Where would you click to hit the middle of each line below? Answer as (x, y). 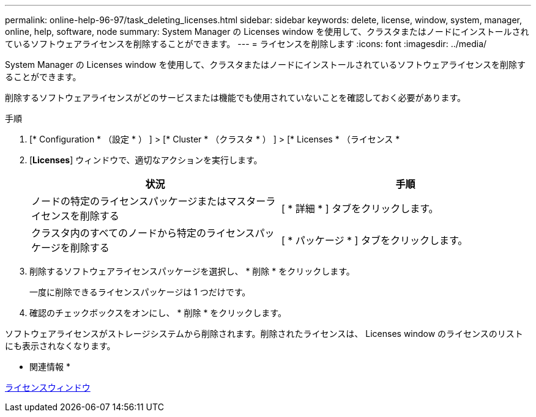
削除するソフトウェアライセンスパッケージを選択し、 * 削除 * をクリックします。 (192, 271)
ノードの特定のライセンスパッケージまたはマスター (149, 201)
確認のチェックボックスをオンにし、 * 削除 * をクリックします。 (158, 313)
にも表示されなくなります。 (60, 346)
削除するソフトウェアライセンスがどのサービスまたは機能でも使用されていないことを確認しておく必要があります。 (236, 98)
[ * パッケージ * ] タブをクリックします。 (375, 240)
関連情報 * (50, 367)
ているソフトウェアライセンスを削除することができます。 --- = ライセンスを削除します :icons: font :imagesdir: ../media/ (246, 44)
